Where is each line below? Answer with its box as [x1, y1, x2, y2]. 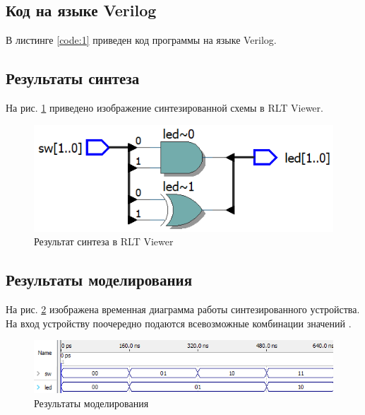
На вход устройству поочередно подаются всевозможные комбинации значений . [6, 315, 352, 330]
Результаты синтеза [6, 67, 140, 89]
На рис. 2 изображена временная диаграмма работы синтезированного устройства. [6, 302, 360, 317]
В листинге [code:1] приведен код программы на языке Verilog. [6, 33, 277, 47]
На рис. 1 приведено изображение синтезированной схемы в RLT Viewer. [6, 100, 323, 115]
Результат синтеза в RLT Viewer [34, 234, 174, 249]
